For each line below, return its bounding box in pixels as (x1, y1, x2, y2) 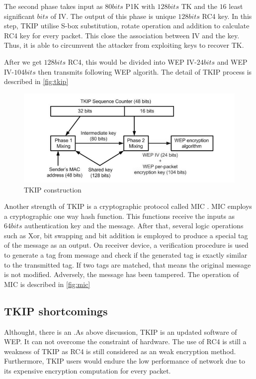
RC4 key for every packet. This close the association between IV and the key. (4, 30, 240, 40)
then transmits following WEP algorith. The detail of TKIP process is (38, 66, 252, 77)
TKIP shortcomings (4, 303, 108, 318)
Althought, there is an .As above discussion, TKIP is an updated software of (4, 326, 237, 337)
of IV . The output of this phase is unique (50, 10, 176, 21)
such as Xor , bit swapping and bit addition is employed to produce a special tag (4, 230, 248, 240)
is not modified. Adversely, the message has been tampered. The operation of (4, 269, 239, 280)
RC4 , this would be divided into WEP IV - (68, 56, 197, 67)
